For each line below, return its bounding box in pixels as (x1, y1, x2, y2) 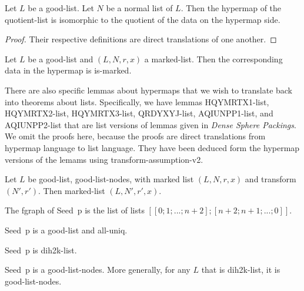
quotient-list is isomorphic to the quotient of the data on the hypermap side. (5, 13, 280, 25)
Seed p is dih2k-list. (5, 243, 77, 256)
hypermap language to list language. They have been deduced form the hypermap (5, 141, 300, 153)
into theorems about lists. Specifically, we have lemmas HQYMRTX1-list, (5, 95, 269, 108)
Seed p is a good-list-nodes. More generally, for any (5, 263, 191, 276)
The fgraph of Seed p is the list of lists (5, 204, 145, 216)
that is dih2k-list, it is (201, 263, 280, 276)
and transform (245, 173, 296, 185)
